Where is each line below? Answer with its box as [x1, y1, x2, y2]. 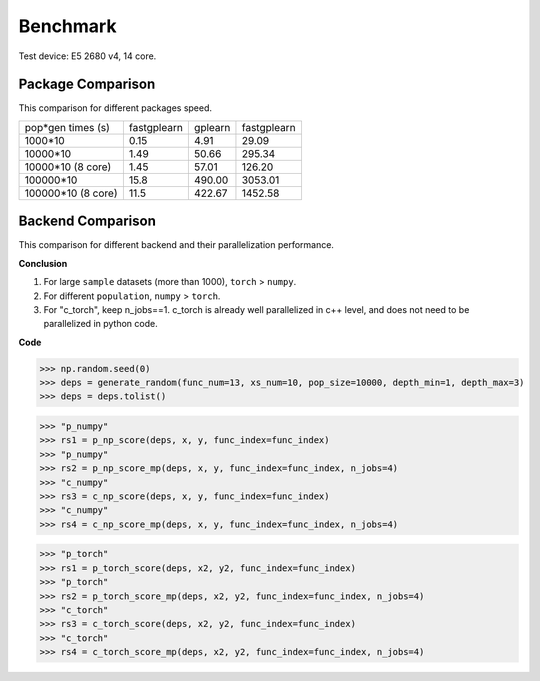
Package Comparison [18, 76, 156, 93]
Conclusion [18, 257, 68, 269]
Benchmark [18, 15, 117, 37]
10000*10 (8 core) [24, 160, 112, 174]
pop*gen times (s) [24, 120, 110, 134]
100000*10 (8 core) [24, 186, 119, 200]
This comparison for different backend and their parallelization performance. [18, 239, 335, 251]
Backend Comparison [18, 213, 157, 230]
